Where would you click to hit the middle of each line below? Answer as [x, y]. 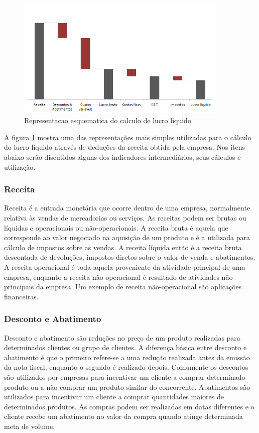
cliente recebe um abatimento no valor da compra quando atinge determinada [123, 416]
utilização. [20, 167]
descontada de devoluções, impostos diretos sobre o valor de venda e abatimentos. [130, 257]
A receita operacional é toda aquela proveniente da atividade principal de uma [125, 266]
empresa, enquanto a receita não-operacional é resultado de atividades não [118, 277]
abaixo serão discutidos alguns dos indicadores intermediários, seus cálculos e [122, 157]
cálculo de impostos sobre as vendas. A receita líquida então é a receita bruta [123, 247]
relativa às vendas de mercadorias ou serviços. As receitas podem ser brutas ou [125, 218]
